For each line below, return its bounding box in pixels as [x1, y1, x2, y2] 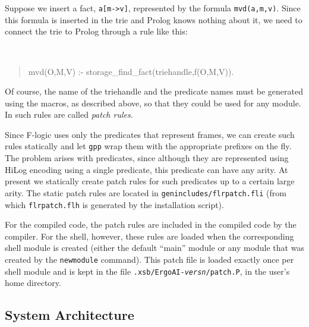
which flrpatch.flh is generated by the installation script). [5, 198, 224, 210]
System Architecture [5, 306, 134, 324]
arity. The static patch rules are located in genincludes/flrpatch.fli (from [5, 186, 286, 199]
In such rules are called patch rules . [5, 108, 133, 121]
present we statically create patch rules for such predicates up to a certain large [5, 175, 295, 187]
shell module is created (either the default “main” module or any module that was [5, 241, 304, 254]
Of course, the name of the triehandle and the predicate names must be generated [5, 85, 304, 98]
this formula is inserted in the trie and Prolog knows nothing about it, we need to [5, 13, 302, 26]
